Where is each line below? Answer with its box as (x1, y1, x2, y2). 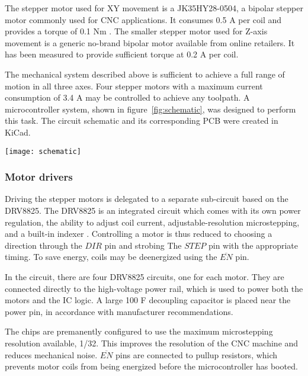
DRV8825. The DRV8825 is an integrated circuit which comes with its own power (5, 204, 301, 216)
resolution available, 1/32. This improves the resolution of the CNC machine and (5, 336, 299, 349)
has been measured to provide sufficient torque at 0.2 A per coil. (5, 48, 239, 60)
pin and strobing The (104, 239, 182, 251)
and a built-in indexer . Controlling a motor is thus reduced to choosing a (5, 227, 272, 240)
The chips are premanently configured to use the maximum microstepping (5, 325, 273, 338)
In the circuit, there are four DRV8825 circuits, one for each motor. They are (5, 270, 284, 282)
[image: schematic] (5, 147, 81, 156)
